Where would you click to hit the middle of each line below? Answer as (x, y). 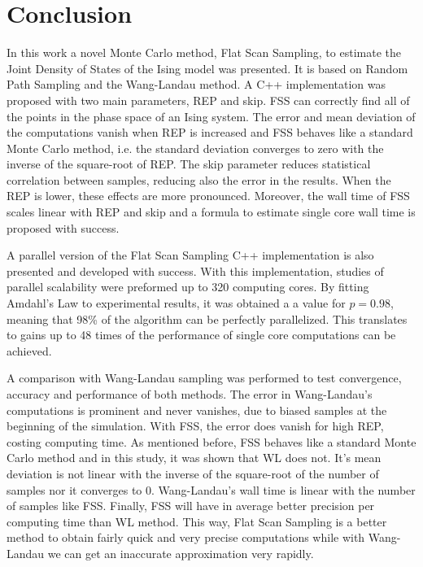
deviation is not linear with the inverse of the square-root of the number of (193, 473)
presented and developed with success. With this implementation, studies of (195, 270)
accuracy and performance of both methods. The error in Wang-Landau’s (190, 394)
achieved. (29, 350)
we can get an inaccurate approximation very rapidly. (181, 553)
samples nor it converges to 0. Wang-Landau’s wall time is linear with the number (211, 489)
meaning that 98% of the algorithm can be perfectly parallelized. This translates (207, 318)
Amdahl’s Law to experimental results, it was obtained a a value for (176, 303)
